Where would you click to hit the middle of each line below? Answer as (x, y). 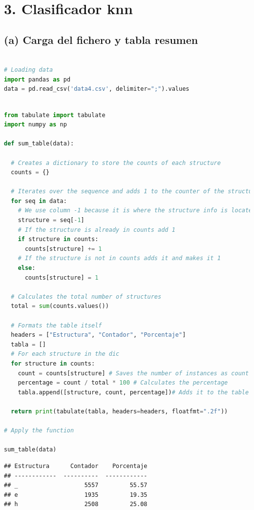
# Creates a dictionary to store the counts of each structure (116, 163)
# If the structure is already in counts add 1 (96, 230)
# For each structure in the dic (65, 354)
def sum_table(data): (39, 144)
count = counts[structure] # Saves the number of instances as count (133, 373)
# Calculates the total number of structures (86, 296)
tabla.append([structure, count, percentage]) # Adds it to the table (133, 392)
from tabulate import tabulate (55, 115)
